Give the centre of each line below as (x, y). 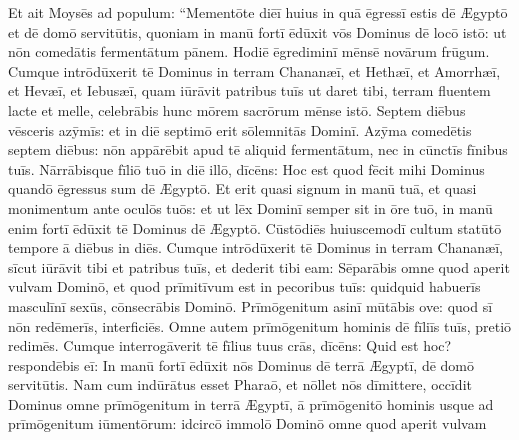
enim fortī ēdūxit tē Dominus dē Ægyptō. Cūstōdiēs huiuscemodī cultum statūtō (255, 227)
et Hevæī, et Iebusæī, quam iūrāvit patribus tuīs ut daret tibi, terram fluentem (249, 90)
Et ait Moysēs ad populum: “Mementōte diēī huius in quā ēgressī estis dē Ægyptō (258, 12)
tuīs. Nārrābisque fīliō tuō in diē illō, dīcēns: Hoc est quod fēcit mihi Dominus (246, 168)
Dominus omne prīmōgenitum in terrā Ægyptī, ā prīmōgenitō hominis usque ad (251, 403)
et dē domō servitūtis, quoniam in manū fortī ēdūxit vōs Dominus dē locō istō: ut (257, 31)
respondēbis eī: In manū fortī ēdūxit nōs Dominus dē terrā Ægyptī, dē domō (241, 364)
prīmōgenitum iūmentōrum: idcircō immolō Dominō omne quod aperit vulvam (247, 423)
